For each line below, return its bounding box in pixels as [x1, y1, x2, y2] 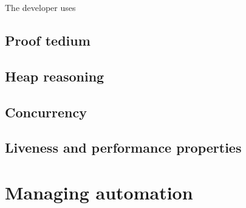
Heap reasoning [5, 66, 104, 85]
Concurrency [5, 102, 87, 121]
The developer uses [5, 1, 76, 13]
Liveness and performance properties [5, 138, 242, 157]
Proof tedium [5, 30, 91, 49]
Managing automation [5, 179, 193, 204]
